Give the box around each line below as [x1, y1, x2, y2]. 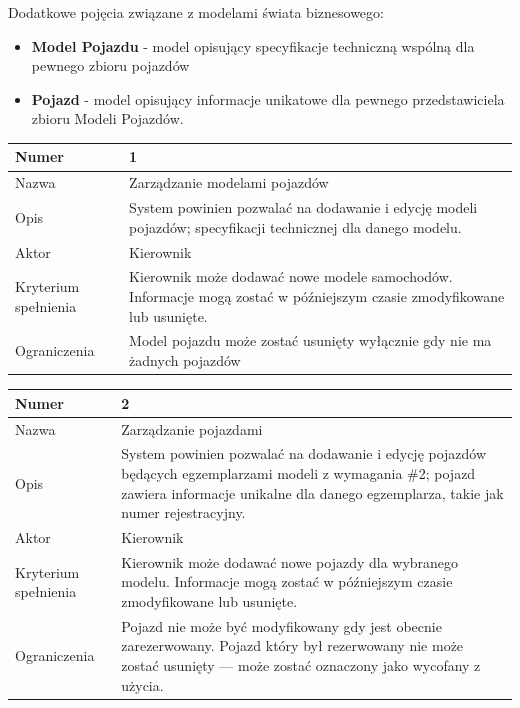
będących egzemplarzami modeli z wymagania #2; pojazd [121, 462, 476, 483]
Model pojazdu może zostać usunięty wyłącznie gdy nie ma [129, 330, 492, 351]
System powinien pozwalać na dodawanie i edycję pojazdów [121, 443, 487, 464]
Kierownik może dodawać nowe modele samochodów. [129, 266, 453, 287]
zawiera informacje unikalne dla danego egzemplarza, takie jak [121, 482, 504, 503]
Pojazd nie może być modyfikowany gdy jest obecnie [121, 615, 442, 636]
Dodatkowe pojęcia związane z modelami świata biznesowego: [8, 2, 384, 22]
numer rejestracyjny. [121, 502, 246, 523]
